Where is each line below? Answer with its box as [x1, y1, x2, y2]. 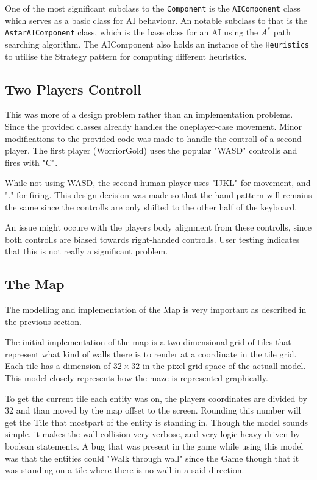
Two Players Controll [5, 79, 141, 98]
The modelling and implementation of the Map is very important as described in [5, 303, 307, 316]
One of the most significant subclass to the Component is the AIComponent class [5, 2, 301, 14]
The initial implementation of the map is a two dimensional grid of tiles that [5, 335, 291, 348]
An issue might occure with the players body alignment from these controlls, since [5, 221, 312, 234]
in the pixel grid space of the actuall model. [142, 359, 306, 372]
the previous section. [5, 315, 82, 328]
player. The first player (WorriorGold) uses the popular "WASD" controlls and [5, 144, 297, 157]
